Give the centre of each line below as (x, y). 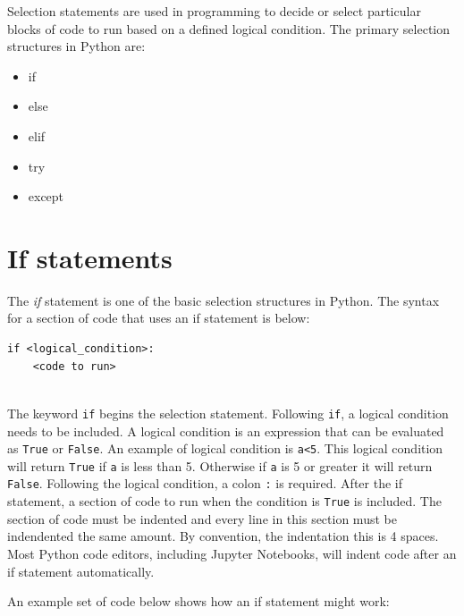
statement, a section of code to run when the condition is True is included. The (224, 501)
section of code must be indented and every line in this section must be (202, 518)
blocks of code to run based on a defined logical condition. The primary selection (229, 28)
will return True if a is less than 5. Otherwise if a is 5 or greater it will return (220, 465)
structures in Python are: (76, 46)
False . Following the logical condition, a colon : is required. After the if (205, 483)
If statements (90, 257)
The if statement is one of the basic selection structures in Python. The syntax (224, 300)
